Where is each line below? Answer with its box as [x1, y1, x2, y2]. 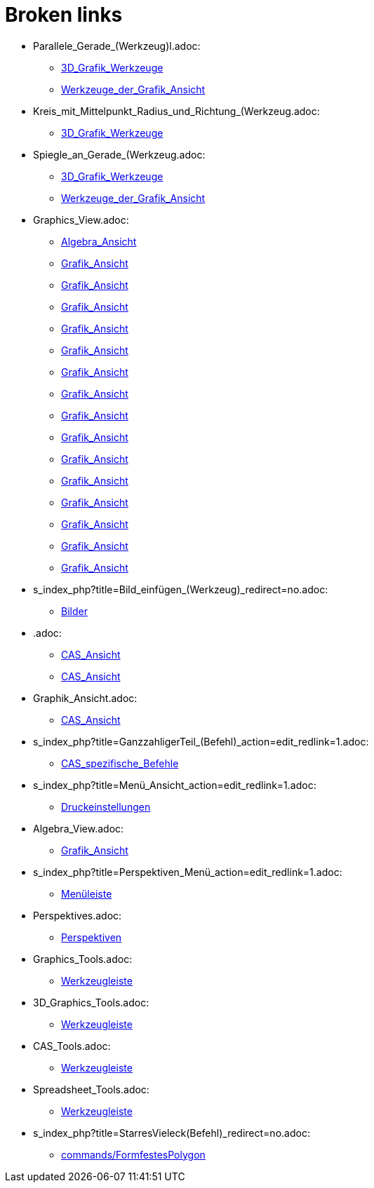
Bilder [61, 605, 88, 617]
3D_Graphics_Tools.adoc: [33, 996, 149, 1008]
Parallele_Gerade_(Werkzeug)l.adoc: [33, 39, 201, 52]
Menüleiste [61, 887, 112, 900]
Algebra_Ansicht [61, 235, 137, 248]
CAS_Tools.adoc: [33, 1039, 111, 1052]
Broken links [5, 3, 123, 27]
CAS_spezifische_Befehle [61, 757, 179, 769]
